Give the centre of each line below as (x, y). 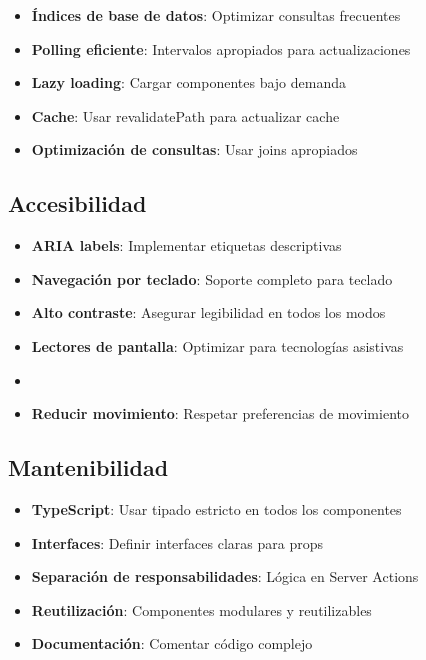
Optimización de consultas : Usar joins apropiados (194, 149)
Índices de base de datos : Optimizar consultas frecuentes (216, 15)
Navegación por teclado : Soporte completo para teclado (212, 278)
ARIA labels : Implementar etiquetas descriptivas (186, 245)
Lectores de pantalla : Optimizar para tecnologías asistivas (217, 345)
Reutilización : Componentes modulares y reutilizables (201, 609)
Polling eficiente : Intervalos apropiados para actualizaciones (221, 48)
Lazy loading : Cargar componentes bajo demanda (189, 82)
